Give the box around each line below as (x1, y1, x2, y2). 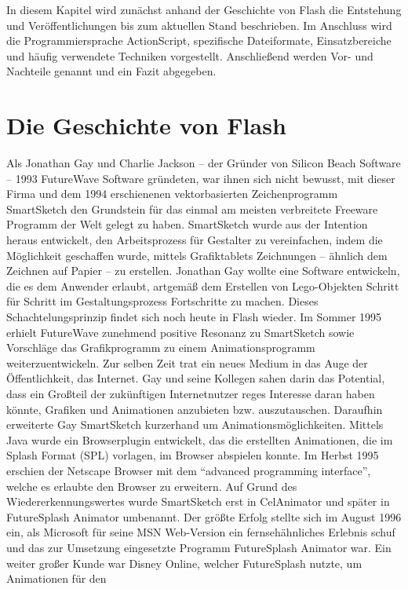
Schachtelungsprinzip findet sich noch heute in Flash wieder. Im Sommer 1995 (6, 309, 382, 325)
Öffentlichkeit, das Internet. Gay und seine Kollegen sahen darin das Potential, (6, 370, 385, 386)
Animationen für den (6, 570, 107, 587)
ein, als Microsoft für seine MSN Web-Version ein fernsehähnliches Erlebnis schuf (6, 524, 395, 540)
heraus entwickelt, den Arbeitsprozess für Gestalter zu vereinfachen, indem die (6, 232, 383, 248)
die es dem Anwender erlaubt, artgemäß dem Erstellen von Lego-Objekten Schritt (6, 277, 399, 294)
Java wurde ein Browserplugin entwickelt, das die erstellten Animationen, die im (6, 431, 393, 448)
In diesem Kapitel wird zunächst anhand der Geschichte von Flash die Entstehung (6, 2, 402, 17)
